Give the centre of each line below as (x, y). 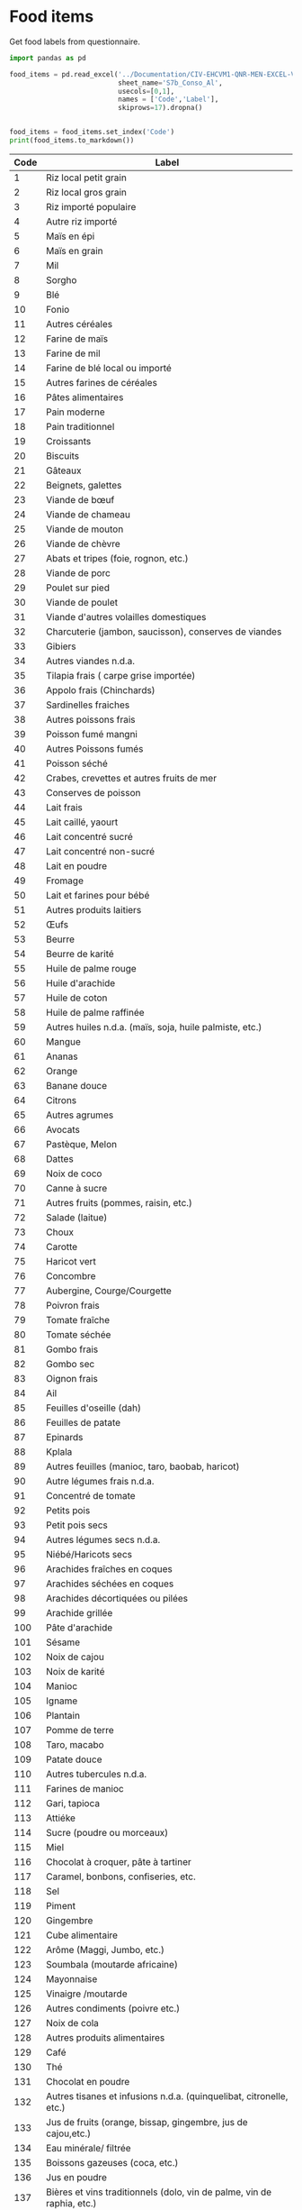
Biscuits (63, 455)
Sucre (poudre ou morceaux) (107, 1832)
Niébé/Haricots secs (89, 1554)
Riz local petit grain (87, 178)
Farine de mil (73, 353)
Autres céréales (80, 324)
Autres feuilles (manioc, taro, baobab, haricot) (143, 1466)
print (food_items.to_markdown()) (72, 141)
